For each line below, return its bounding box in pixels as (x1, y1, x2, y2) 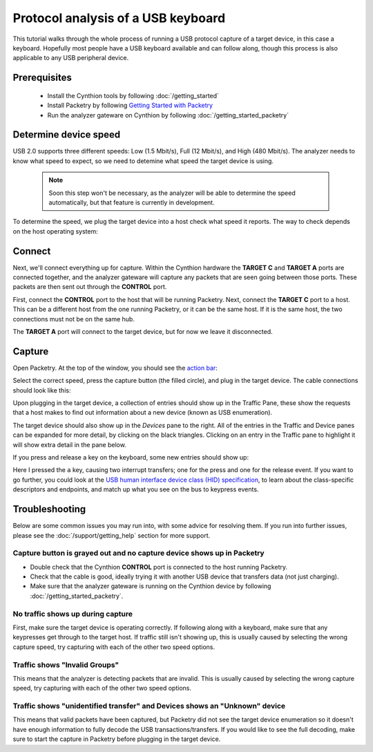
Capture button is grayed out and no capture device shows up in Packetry (12, 548, 265, 558)
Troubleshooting (12, 503, 86, 515)
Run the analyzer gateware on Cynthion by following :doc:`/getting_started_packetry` (47, 111, 289, 119)
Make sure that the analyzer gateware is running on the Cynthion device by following (30, 582, 271, 590)
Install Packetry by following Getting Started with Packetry (47, 101, 213, 110)
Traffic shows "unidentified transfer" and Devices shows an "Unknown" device (12, 702, 286, 711)
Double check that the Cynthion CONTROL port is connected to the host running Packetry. (30, 563, 288, 571)
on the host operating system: (12, 227, 98, 235)
